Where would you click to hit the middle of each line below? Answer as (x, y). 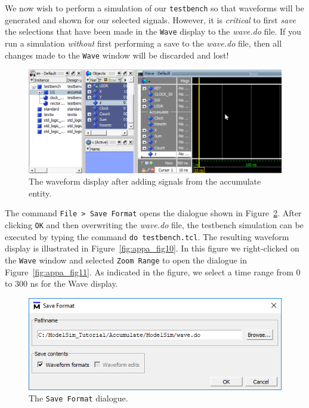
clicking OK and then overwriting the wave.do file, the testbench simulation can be (154, 225)
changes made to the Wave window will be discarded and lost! (117, 55)
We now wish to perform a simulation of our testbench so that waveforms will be (154, 8)
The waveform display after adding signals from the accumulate (145, 181)
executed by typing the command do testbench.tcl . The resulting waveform (147, 236)
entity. (40, 193)
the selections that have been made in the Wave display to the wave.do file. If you (153, 31)
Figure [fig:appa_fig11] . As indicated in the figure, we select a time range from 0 (153, 272)
